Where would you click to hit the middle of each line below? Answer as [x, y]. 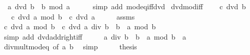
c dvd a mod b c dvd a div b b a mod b [80, 26]
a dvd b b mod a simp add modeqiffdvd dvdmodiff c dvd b [127, 6]
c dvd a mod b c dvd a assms [73, 16]
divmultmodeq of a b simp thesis [70, 47]
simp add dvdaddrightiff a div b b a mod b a [95, 36]
